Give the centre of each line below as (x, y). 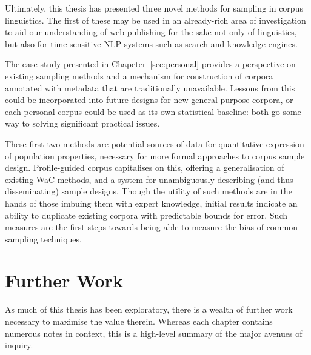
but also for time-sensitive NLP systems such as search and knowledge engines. (151, 43)
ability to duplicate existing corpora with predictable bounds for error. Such (146, 215)
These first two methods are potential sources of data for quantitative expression (155, 143)
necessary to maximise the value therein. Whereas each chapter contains (139, 321)
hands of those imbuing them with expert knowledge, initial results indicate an (151, 203)
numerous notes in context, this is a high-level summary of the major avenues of (154, 333)
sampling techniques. (43, 238)
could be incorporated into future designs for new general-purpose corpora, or (149, 100)
